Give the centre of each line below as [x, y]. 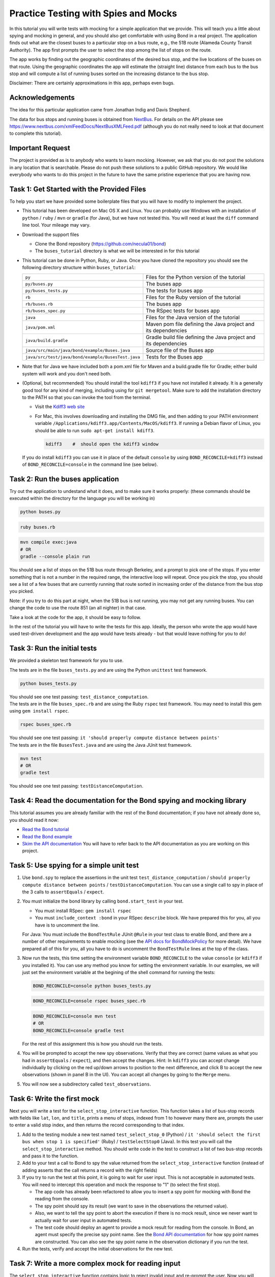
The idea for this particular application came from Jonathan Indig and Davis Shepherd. [100, 110]
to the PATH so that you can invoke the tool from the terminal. [87, 397]
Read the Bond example [47, 836]
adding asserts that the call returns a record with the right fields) [90, 1170]
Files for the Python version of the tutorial [196, 277]
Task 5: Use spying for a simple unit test [74, 866]
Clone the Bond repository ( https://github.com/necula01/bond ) [101, 244]
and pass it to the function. [50, 1156]
